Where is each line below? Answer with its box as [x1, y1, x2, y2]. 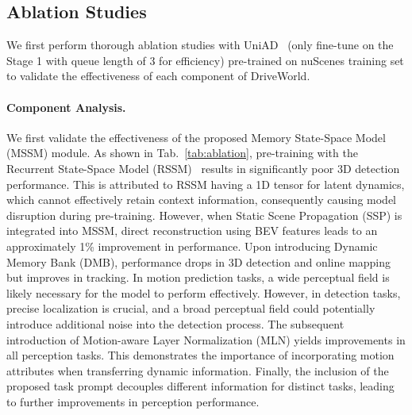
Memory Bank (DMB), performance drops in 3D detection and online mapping [6, 253, 391, 270]
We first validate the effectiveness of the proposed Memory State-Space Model [6, 129, 386, 145]
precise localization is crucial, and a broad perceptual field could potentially [6, 300, 375, 317]
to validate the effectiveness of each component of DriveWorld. [6, 67, 310, 84]
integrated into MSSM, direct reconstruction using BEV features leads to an [6, 222, 378, 239]
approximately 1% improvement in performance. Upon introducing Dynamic [6, 237, 378, 254]
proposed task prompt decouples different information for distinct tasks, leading [6, 378, 395, 394]
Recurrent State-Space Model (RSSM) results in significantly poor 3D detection [6, 159, 400, 176]
